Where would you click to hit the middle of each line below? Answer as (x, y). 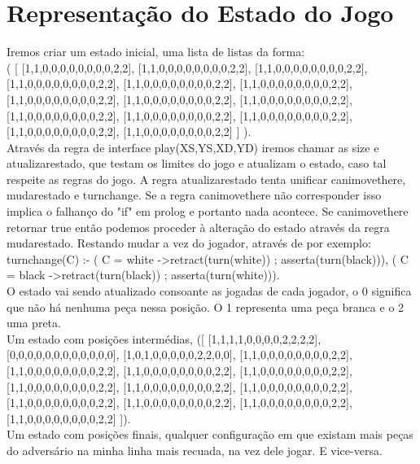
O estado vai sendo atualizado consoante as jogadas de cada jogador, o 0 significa (209, 291)
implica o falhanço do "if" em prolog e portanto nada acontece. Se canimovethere (208, 211)
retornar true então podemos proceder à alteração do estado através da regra (198, 227)
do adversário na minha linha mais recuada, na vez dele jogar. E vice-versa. (195, 450)
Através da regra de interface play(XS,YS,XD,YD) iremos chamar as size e (193, 147)
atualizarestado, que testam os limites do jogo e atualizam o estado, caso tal (197, 163)
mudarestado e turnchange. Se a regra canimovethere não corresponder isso (194, 195)
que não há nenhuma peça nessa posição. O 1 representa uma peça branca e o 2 (206, 306)
